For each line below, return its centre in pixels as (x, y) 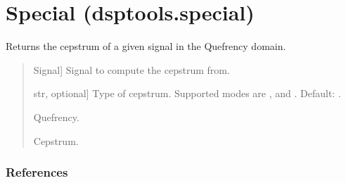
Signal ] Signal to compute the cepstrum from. (132, 69)
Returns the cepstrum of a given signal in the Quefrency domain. (146, 46)
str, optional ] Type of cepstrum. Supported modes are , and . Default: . (187, 93)
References (37, 172)
